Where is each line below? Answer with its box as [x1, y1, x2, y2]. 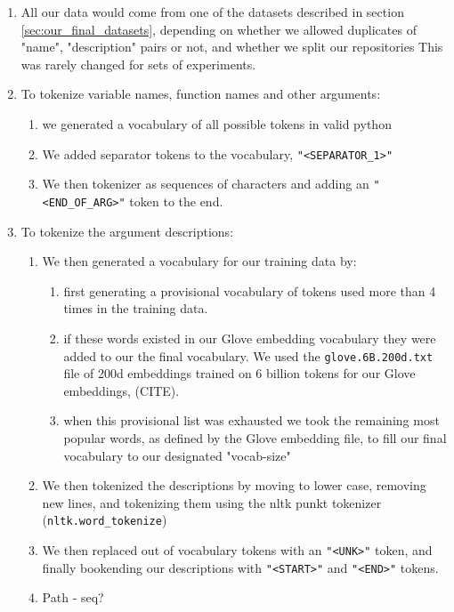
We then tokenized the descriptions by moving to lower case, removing [42, 476, 426, 495]
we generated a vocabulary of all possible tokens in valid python [42, 114, 392, 133]
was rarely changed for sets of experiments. [20, 54, 256, 73]
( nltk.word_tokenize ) [42, 511, 167, 529]
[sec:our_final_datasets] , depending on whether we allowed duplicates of [20, 20, 417, 38]
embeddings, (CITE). [63, 381, 180, 399]
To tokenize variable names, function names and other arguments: [20, 85, 381, 103]
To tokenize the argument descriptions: [20, 221, 234, 240]
